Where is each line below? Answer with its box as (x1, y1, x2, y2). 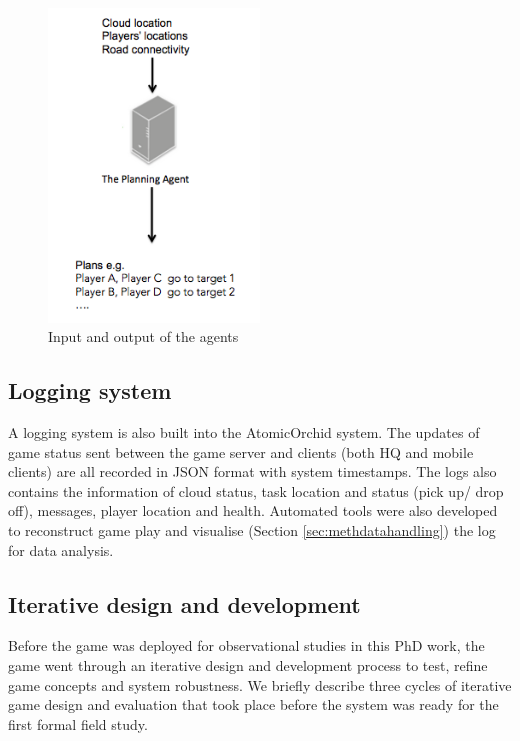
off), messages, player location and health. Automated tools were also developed (8, 500, 498, 521)
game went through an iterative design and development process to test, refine (8, 654, 488, 675)
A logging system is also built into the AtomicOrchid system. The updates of (8, 421, 480, 442)
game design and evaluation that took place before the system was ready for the (8, 694, 499, 715)
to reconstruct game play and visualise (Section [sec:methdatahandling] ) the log (8, 519, 496, 540)
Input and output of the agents (48, 326, 239, 347)
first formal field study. (8, 713, 148, 734)
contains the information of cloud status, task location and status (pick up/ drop (8, 480, 504, 501)
